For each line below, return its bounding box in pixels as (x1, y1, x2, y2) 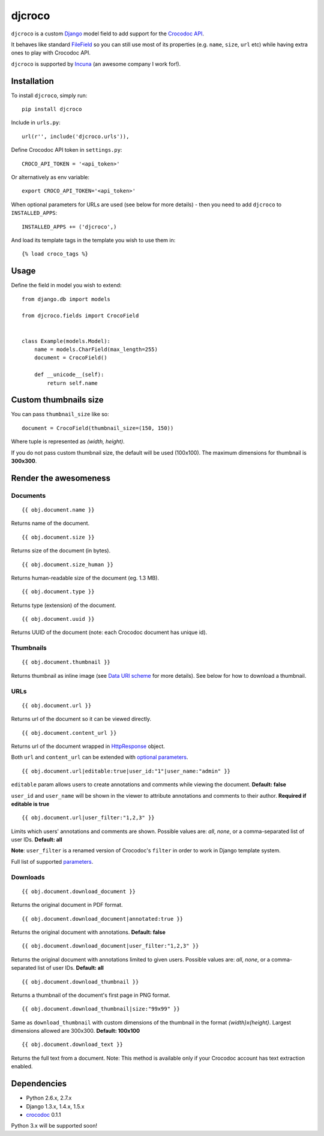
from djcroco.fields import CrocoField (22, 312, 139, 319)
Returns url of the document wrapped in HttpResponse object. (11, 743, 165, 750)
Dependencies (11, 1078, 67, 1089)
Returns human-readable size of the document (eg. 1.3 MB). (11, 574, 159, 581)
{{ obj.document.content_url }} (22, 729, 117, 736)
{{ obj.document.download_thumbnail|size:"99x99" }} (22, 1005, 180, 1012)
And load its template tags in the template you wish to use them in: (11, 236, 176, 244)
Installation (11, 76, 54, 86)
